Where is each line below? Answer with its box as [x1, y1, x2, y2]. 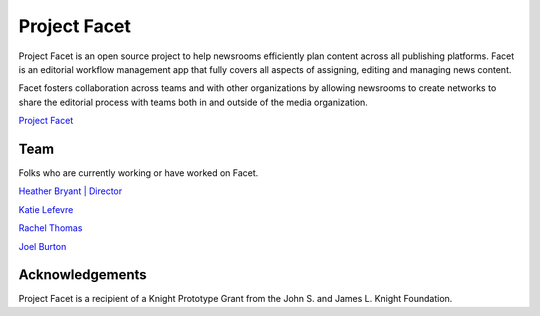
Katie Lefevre [18, 203, 74, 215]
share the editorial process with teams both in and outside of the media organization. [18, 96, 369, 108]
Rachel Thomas [18, 222, 83, 234]
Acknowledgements [18, 266, 147, 284]
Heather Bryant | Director [18, 185, 123, 197]
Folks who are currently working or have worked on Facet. [18, 167, 259, 179]
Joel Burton [18, 240, 67, 252]
